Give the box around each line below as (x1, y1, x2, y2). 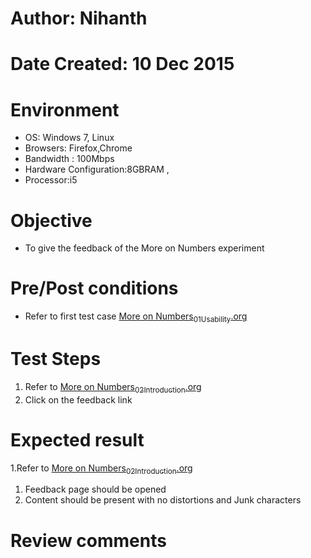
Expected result (10, 428, 145, 451)
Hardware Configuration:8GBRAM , (24, 163, 170, 176)
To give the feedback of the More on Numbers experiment (24, 242, 265, 254)
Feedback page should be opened (24, 483, 167, 496)
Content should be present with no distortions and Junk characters (24, 494, 302, 506)
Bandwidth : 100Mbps (24, 153, 115, 165)
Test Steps (10, 348, 102, 371)
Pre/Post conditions (10, 277, 179, 300)
